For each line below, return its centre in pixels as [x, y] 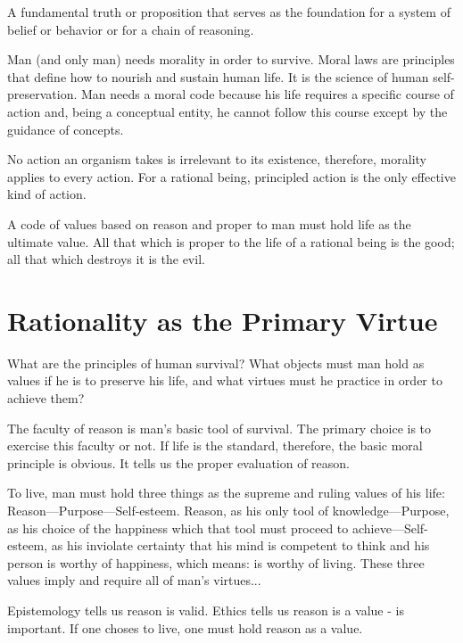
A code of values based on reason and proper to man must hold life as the [209, 223]
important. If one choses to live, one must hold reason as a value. [185, 627]
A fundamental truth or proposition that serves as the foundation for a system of [229, 12]
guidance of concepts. [66, 129]
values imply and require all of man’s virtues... [134, 580]
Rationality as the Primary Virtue [223, 320]
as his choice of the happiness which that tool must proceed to [178, 528]
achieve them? [46, 398]
